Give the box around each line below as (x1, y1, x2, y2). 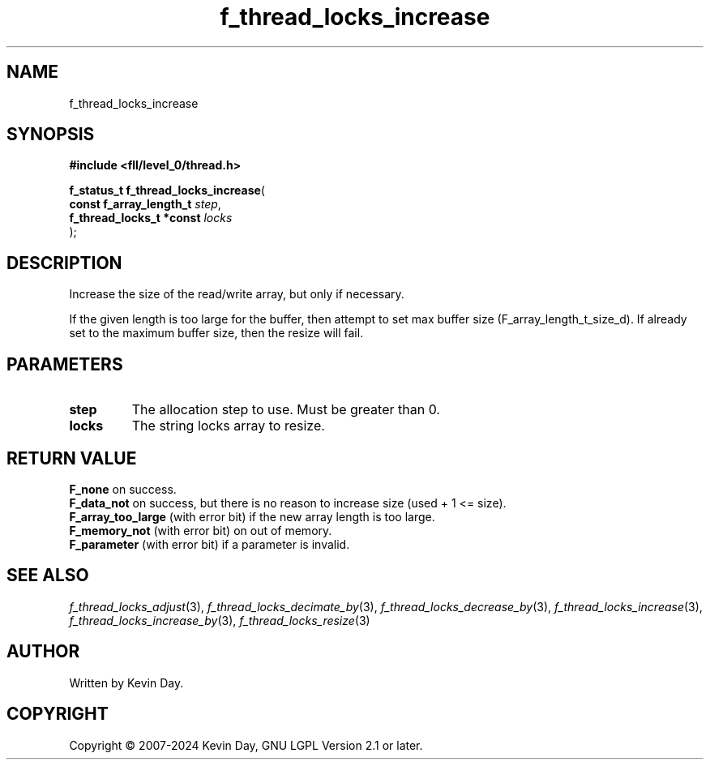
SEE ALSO (6, 565, 89, 586)
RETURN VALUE (6, 447, 137, 469)
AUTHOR (6, 641, 80, 662)
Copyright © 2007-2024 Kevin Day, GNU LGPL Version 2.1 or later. (69, 738, 423, 752)
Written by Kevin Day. (69, 675, 184, 690)
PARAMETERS (6, 353, 123, 374)
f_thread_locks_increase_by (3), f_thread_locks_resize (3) (69, 613, 370, 627)
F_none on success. (69, 481, 177, 496)
